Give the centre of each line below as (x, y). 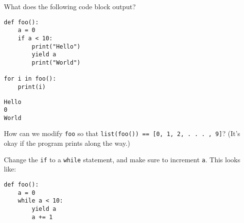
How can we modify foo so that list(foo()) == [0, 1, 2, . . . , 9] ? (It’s (122, 133)
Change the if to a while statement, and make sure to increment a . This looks (122, 159)
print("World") (56, 62)
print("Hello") (56, 46)
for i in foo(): (30, 79)
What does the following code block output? (70, 6)
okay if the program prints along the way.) (67, 143)
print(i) (32, 87)
